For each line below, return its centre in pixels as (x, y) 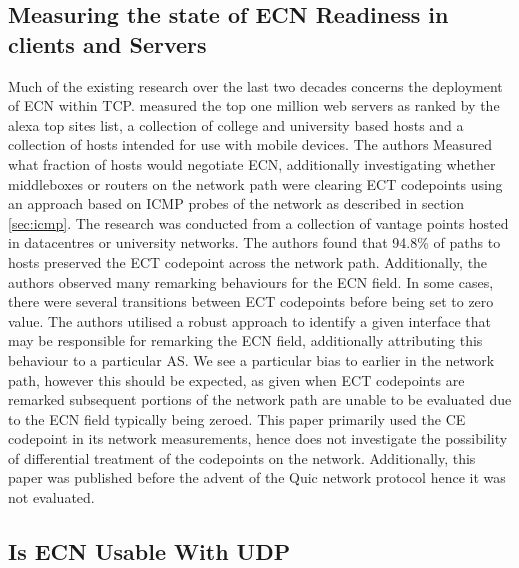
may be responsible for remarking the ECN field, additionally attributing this (245, 340)
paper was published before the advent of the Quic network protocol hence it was (257, 477)
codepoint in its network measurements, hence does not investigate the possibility (258, 438)
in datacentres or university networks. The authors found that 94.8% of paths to (254, 242)
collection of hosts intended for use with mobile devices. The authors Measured (250, 144)
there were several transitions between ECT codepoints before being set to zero (251, 301)
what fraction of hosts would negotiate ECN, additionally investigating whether (252, 163)
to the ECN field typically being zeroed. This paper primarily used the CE (237, 418)
